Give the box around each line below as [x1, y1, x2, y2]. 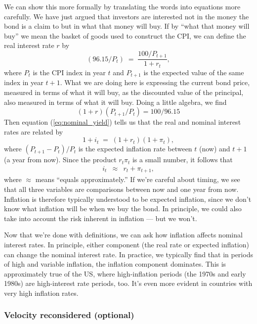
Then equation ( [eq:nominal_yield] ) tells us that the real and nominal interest [4, 117, 241, 127]
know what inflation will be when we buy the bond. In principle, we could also [4, 203, 242, 214]
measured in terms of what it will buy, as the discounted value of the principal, [4, 87, 244, 97]
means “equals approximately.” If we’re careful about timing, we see [35, 174, 240, 185]
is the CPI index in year [33, 67, 106, 77]
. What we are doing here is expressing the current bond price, [60, 77, 250, 88]
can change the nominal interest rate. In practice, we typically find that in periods [4, 249, 253, 259]
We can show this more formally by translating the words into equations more [4, 1, 241, 11]
